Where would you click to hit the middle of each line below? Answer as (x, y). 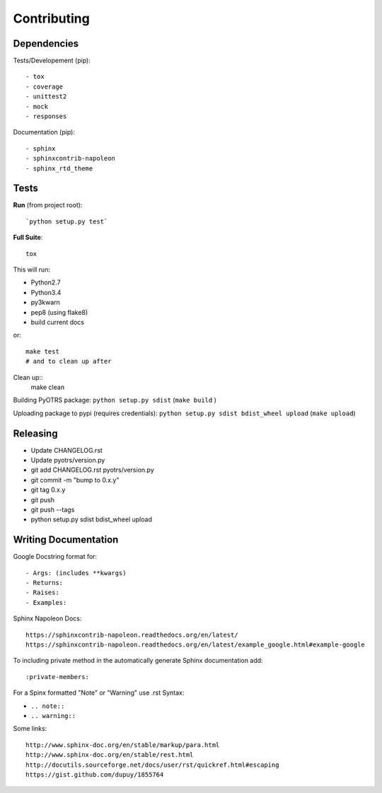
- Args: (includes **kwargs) (76, 573)
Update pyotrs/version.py (68, 461)
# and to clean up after (69, 361)
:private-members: (58, 677)
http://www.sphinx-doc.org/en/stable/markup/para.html (123, 745)
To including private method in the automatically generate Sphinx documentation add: (138, 661)
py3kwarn (45, 302)
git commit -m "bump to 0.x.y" (75, 480)
